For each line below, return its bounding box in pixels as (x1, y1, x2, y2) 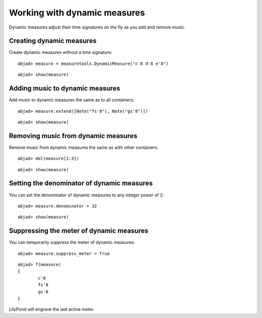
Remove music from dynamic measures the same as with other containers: (9, 144, 159, 150)
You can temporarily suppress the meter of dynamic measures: (9, 239, 135, 245)
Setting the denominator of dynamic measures (9, 179, 153, 188)
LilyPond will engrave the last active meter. (9, 306, 95, 312)
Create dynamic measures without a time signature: (9, 49, 113, 55)
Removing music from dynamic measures (9, 131, 138, 140)
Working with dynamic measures (9, 7, 145, 18)
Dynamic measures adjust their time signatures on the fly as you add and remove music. (9, 24, 185, 30)
